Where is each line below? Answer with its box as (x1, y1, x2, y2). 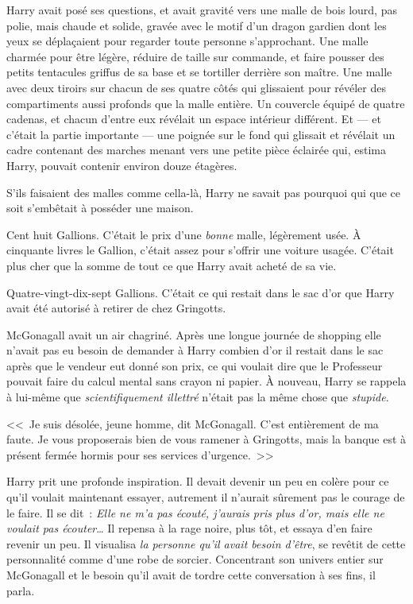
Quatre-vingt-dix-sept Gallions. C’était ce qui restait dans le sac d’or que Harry (6, 284, 395, 300)
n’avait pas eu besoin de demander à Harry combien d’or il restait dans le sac (6, 342, 384, 358)
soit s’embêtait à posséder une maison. (6, 199, 194, 216)
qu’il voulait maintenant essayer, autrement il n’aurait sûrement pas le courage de (6, 489, 405, 505)
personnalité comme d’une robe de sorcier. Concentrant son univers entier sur (6, 551, 384, 567)
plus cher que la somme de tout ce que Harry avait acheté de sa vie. (6, 257, 337, 273)
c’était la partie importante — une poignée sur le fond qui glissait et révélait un (6, 126, 396, 142)
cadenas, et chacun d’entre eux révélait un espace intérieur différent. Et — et (6, 110, 381, 127)
